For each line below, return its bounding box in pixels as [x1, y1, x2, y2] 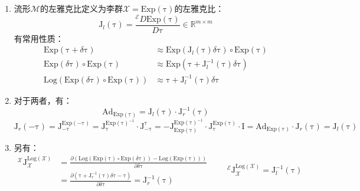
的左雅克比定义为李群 [40, 2, 123, 14]
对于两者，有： [14, 94, 72, 106]
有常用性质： [14, 32, 64, 44]
